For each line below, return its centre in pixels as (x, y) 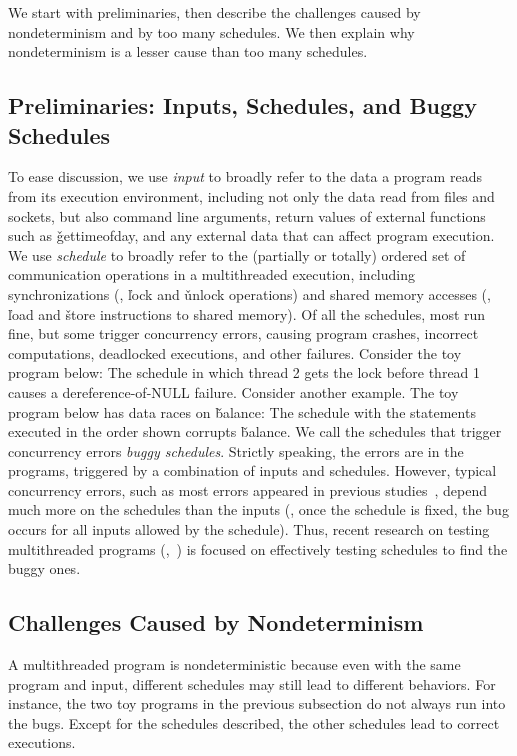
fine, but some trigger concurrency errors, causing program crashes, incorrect (243, 333)
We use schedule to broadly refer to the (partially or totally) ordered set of (237, 254)
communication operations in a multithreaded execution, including (211, 274)
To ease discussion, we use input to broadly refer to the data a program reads (245, 176)
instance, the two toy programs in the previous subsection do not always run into (257, 703)
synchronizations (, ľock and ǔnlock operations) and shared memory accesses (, (249, 293)
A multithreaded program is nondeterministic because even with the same (234, 664)
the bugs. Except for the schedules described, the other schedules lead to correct (254, 722)
